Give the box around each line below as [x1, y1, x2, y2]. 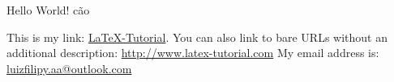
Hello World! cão [6, 2, 90, 18]
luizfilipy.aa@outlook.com [6, 59, 132, 76]
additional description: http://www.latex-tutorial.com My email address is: [6, 44, 379, 61]
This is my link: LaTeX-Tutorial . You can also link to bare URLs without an [6, 28, 388, 45]
